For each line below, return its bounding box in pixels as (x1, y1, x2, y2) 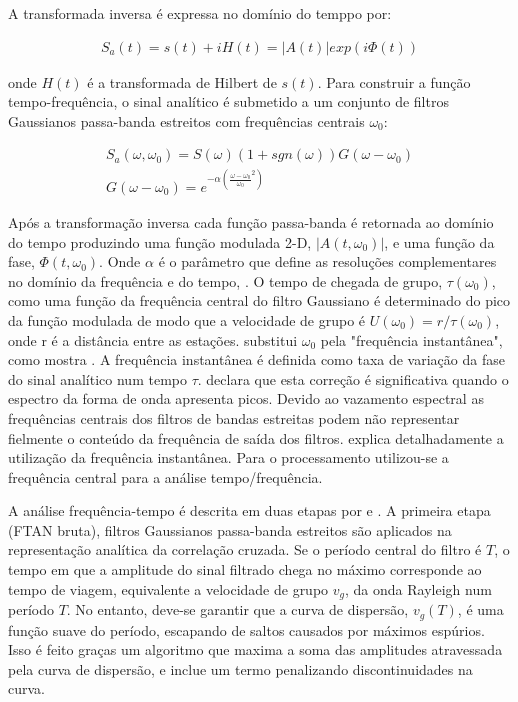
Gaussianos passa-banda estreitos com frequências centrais (8, 110, 365, 131)
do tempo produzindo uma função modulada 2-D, (8, 231, 312, 252)
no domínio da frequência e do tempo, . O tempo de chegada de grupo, (8, 270, 443, 291)
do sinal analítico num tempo (8, 368, 187, 389)
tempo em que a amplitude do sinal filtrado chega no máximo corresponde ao (8, 559, 482, 580)
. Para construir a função (317, 71, 471, 92)
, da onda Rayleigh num (345, 578, 492, 599)
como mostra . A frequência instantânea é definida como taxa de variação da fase (8, 349, 505, 370)
